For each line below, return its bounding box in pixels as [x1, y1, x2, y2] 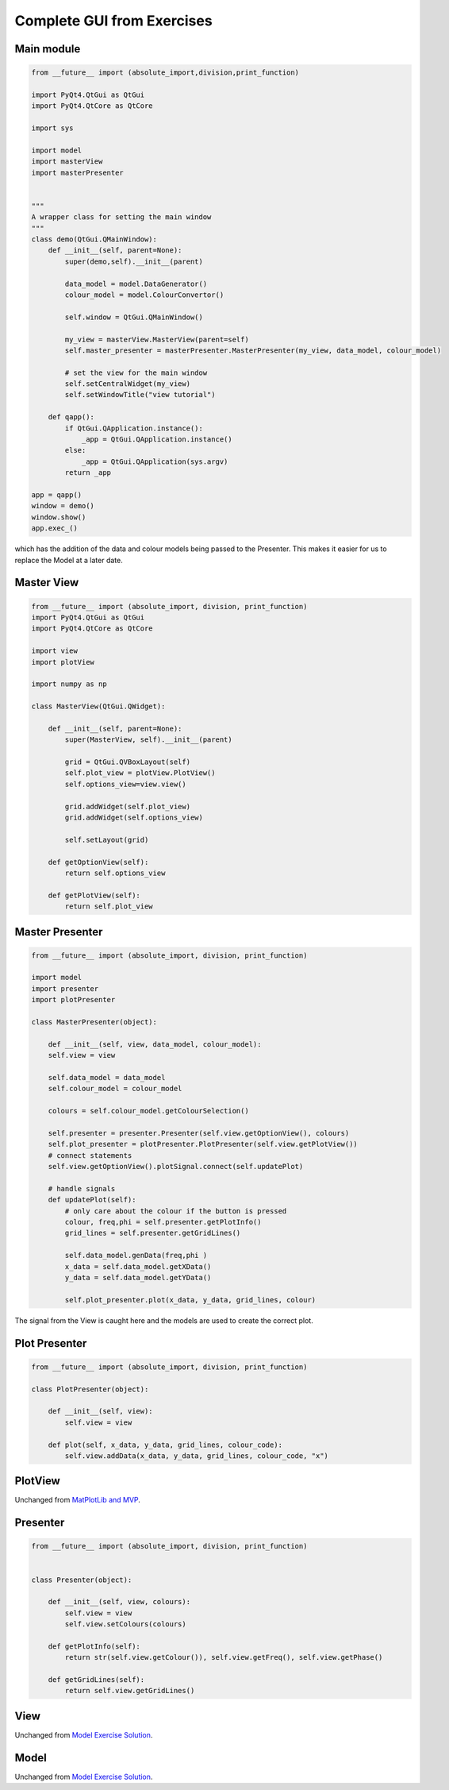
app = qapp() [31, 491, 83, 500]
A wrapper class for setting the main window [31, 213, 212, 222]
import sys [31, 124, 74, 133]
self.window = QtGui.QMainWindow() [64, 312, 204, 322]
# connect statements [48, 1151, 132, 1159]
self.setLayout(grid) [64, 835, 149, 844]
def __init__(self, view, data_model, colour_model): [48, 1040, 262, 1048]
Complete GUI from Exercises [14, 12, 213, 29]
